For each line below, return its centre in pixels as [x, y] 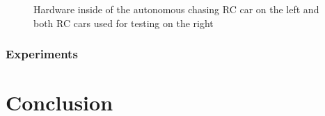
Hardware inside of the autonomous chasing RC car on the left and [176, 9]
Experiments [42, 54]
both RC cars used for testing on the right [124, 23]
